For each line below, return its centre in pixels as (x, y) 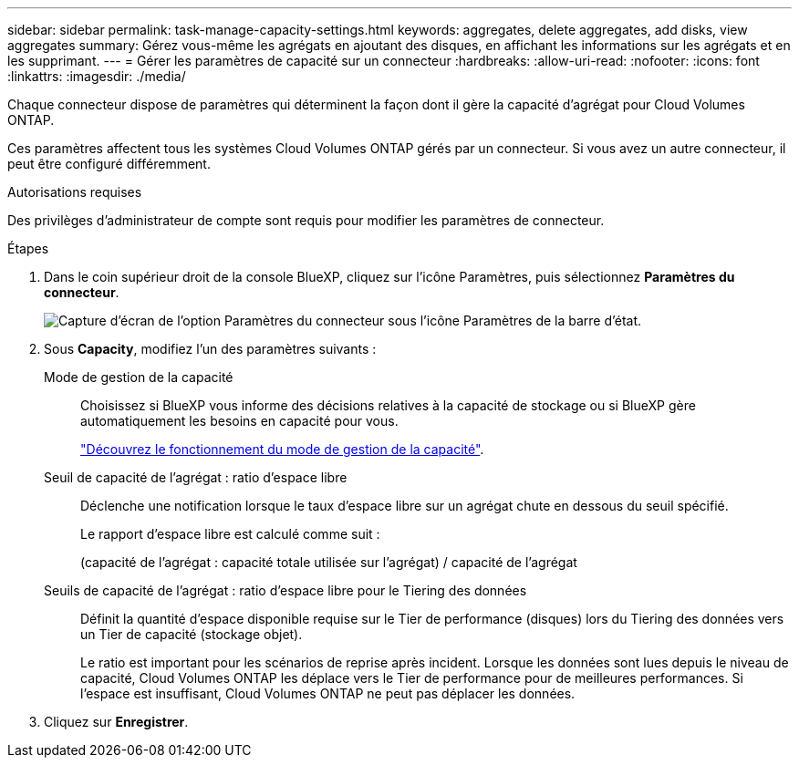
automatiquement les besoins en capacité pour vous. (239, 421)
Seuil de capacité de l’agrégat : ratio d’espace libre (196, 477)
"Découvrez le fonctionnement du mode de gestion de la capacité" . (282, 449)
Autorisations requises (75, 192)
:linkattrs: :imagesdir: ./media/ (97, 76)
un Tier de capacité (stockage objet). (192, 634)
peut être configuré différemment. (109, 164)
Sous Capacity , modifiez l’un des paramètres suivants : (210, 349)
